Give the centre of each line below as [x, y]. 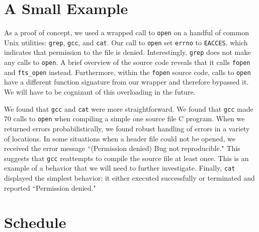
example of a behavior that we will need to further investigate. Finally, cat [120, 168]
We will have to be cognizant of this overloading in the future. [100, 92]
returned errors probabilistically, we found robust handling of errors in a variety [127, 128]
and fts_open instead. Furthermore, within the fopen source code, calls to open [127, 72]
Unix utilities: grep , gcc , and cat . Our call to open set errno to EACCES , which [126, 42]
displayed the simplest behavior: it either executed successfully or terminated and [129, 178]
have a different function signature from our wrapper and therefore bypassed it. [126, 82]
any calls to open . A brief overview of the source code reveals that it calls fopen [127, 62]
